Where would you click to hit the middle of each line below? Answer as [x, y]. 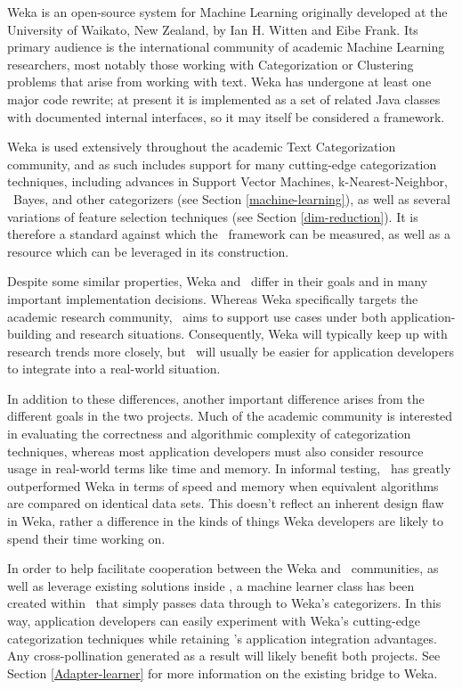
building [29, 334]
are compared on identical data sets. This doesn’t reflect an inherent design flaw [226, 503]
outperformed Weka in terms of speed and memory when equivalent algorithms [223, 485]
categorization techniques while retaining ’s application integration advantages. [222, 638]
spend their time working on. [86, 538]
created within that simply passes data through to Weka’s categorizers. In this [224, 603]
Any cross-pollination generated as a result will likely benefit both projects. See [224, 656]
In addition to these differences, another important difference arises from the [216, 398]
